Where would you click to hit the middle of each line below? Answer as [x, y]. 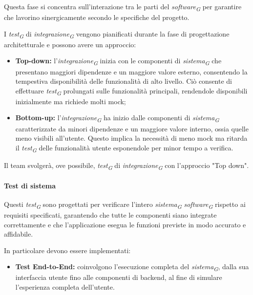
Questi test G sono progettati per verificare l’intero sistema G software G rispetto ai [125, 204]
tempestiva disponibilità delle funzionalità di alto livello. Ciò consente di [124, 81]
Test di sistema [30, 185]
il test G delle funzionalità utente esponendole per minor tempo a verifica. [124, 148]
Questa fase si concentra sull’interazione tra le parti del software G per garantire [123, 7]
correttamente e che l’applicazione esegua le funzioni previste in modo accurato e [125, 224]
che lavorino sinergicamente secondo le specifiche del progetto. [97, 17]
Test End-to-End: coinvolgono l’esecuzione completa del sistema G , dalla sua [132, 267]
